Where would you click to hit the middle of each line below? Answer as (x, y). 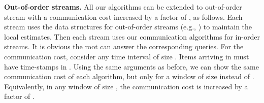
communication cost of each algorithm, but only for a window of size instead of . (129, 76)
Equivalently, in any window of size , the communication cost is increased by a (126, 86)
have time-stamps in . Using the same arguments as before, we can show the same (131, 66)
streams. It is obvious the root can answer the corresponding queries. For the (124, 46)
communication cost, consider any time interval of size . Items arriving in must (127, 56)
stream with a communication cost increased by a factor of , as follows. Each (123, 16)
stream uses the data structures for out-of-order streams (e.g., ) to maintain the (128, 27)
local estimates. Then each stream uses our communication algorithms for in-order (132, 36)
